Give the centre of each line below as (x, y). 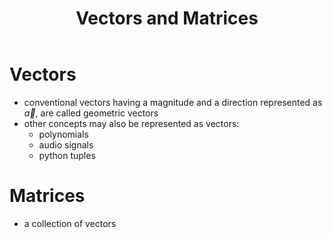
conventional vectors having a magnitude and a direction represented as (173, 102)
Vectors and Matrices (167, 18)
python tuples (67, 155)
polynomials (63, 134)
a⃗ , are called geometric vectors (91, 113)
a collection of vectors (70, 223)
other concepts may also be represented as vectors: (131, 123)
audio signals (66, 144)
